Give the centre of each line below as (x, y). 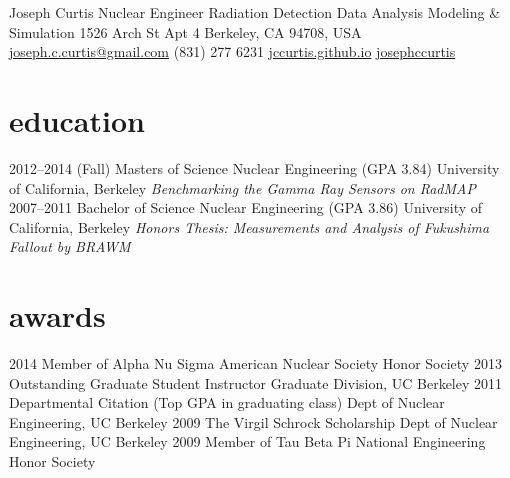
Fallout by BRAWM (70, 246)
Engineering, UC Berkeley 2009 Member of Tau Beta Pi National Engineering (247, 441)
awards (57, 315)
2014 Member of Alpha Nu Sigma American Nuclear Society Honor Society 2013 (255, 363)
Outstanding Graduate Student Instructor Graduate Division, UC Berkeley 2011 (256, 382)
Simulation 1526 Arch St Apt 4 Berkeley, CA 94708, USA (185, 31)
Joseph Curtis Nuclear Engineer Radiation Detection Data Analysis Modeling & (255, 12)
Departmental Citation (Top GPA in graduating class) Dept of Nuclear (227, 402)
